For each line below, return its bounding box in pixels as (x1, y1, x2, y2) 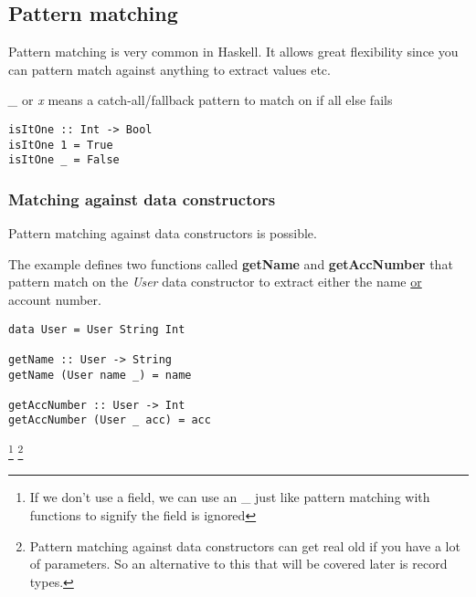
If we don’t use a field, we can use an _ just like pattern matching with (29, 487, 430, 507)
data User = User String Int (8, 322, 185, 336)
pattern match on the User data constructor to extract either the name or (8, 272, 422, 291)
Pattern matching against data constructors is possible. (8, 224, 317, 243)
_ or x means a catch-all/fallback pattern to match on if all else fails (8, 90, 393, 110)
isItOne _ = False (8, 153, 120, 167)
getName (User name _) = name (8, 368, 192, 382)
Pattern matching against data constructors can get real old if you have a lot (29, 536, 460, 555)
